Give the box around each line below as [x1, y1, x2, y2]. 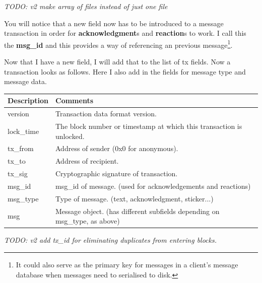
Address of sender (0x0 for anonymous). [55, 143, 178, 154]
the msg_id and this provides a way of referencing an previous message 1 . [4, 38, 233, 50]
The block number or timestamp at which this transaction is [55, 121, 242, 131]
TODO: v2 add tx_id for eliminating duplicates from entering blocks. [4, 235, 217, 245]
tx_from [8, 143, 34, 154]
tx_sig [8, 168, 28, 179]
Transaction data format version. [55, 108, 157, 119]
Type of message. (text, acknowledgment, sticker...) [55, 193, 214, 203]
